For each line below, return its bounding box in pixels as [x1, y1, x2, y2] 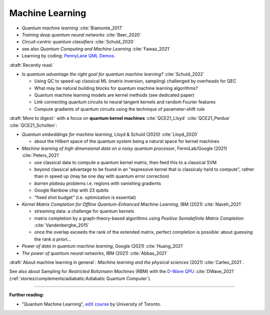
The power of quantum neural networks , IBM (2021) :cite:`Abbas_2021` [21, 250, 168, 256]
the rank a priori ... [34, 236, 71, 242]
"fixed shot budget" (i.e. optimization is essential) [34, 194, 136, 200]
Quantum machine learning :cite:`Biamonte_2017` [21, 25, 123, 31]
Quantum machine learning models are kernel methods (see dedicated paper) [34, 92, 194, 98]
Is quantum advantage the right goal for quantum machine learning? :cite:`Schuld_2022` [21, 71, 204, 77]
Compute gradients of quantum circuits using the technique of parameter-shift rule [34, 106, 205, 112]
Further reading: [9, 292, 44, 298]
